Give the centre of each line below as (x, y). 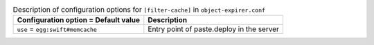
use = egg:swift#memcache (57, 29)
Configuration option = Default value (79, 20)
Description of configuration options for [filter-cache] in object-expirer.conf (139, 10)
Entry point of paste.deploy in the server (214, 29)
